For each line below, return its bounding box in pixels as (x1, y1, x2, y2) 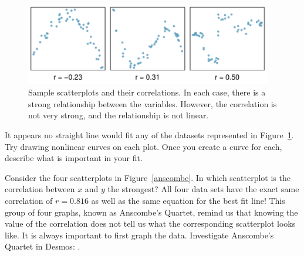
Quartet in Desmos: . (5, 240, 80, 252)
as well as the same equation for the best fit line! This (91, 194, 285, 207)
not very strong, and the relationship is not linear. (28, 109, 209, 121)
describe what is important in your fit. (5, 152, 143, 164)
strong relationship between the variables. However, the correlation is (28, 97, 277, 110)
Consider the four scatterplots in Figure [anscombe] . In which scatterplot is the (5, 171, 291, 183)
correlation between (5, 183, 75, 195)
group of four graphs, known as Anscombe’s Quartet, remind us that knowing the (5, 206, 298, 218)
